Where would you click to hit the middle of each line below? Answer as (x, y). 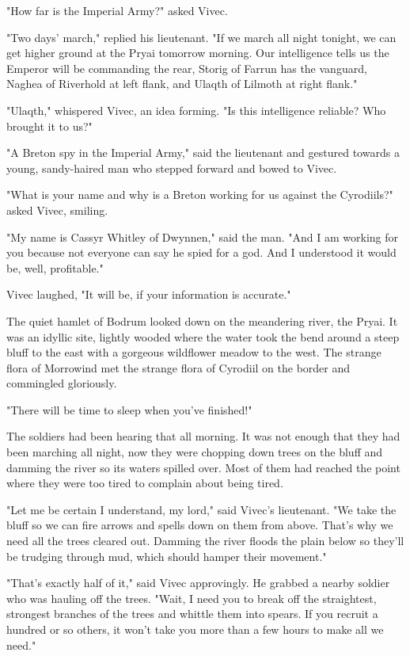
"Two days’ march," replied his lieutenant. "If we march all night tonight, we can (201, 37)
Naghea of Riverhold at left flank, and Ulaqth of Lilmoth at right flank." (182, 84)
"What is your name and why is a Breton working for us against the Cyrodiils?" (200, 195)
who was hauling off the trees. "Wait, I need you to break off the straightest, (192, 598)
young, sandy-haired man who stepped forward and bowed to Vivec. (172, 168)
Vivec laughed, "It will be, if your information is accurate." (149, 294)
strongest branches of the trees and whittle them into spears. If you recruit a (192, 614)
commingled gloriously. (62, 383)
